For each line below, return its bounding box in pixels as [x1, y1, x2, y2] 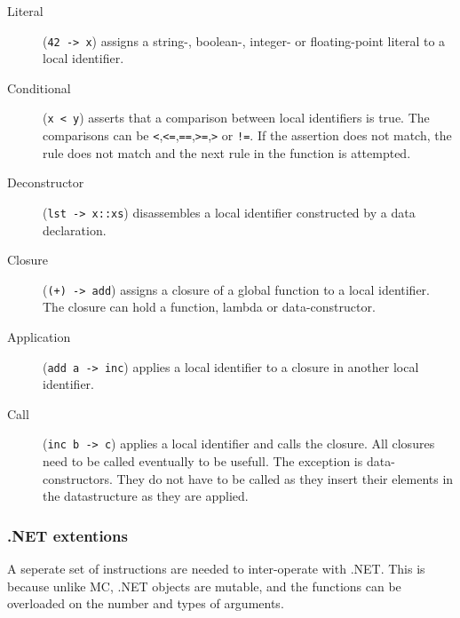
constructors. [43, 469, 113, 487]
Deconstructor [7, 173, 84, 192]
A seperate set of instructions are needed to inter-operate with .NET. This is [7, 559, 425, 578]
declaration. [43, 220, 107, 239]
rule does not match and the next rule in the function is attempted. [43, 143, 411, 162]
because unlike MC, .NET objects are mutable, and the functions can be [7, 576, 401, 595]
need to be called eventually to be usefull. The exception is [43, 452, 363, 471]
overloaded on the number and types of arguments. [7, 594, 284, 613]
